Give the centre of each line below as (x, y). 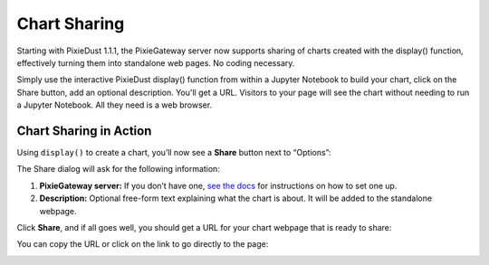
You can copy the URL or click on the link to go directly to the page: (143, 244)
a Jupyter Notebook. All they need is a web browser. (115, 105)
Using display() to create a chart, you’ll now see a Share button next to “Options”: (174, 153)
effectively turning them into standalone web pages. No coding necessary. (156, 62)
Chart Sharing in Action (84, 131)
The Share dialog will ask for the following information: (119, 169)
